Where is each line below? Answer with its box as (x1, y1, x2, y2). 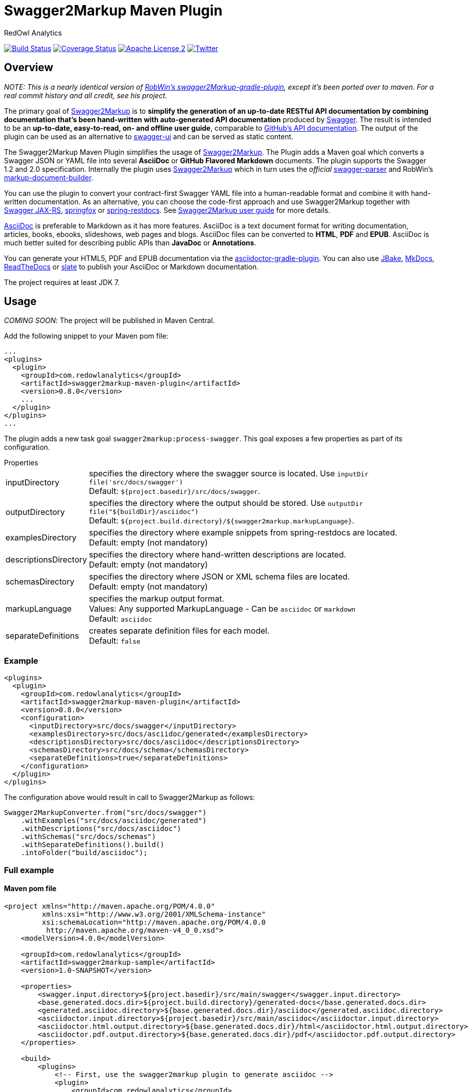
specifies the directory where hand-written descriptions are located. (89, 550, 346, 560)
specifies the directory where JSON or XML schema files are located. (89, 572, 350, 582)
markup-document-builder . (4, 173, 94, 182)
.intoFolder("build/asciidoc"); (21, 849, 148, 857)
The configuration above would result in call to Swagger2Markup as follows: (4, 793, 255, 802)
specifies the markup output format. (89, 594, 225, 604)
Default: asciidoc (89, 614, 152, 624)
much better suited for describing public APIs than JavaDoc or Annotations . (4, 238, 256, 247)
